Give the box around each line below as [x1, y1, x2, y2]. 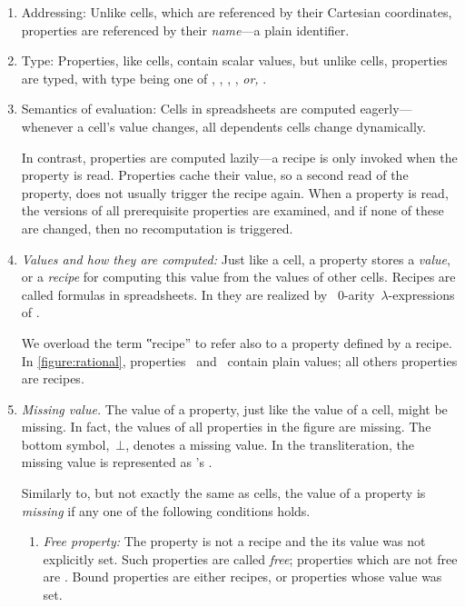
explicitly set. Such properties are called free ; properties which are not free [43, 549, 458, 568]
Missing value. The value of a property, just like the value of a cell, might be [21, 399, 448, 418]
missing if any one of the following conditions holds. [21, 501, 311, 520]
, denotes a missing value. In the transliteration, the [125, 434, 414, 453]
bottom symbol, [21, 434, 110, 453]
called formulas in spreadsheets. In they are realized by [21, 284, 328, 303]
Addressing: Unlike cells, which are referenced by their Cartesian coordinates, [21, 3, 452, 21]
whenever [21, 116, 74, 135]
